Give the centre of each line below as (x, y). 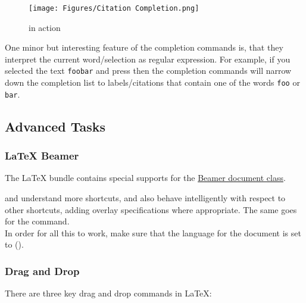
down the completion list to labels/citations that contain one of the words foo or (152, 82)
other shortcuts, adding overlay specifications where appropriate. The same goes (151, 209)
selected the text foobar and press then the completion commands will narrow (148, 71)
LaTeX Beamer (42, 156)
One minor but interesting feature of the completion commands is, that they (144, 47)
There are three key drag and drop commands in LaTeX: (108, 293)
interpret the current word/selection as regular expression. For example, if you (148, 59)
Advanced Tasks (55, 126)
